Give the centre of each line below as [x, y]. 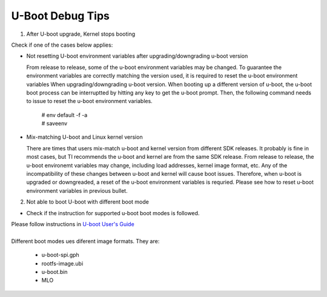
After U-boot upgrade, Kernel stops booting [81, 34]
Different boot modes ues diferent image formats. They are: [85, 241]
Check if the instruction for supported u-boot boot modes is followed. [113, 213]
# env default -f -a [64, 115]
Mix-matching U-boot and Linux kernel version [84, 137]
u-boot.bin [54, 272]
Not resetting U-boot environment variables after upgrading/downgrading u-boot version [137, 56]
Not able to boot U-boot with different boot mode [88, 202]
